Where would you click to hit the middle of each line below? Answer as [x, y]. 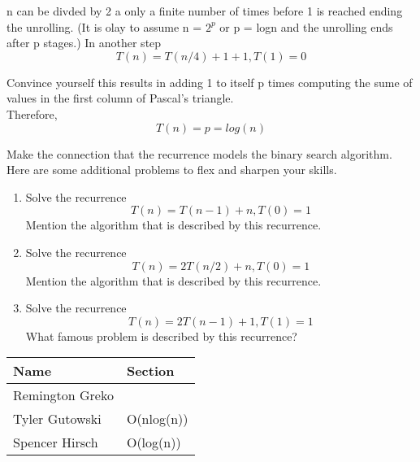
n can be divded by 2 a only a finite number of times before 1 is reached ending [205, 11]
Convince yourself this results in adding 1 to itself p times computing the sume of [210, 82]
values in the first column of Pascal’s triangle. [120, 98]
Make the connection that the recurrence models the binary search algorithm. [199, 153]
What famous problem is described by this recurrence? [161, 336]
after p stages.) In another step [84, 43]
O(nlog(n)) [157, 419]
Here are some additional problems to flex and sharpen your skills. [172, 170]
